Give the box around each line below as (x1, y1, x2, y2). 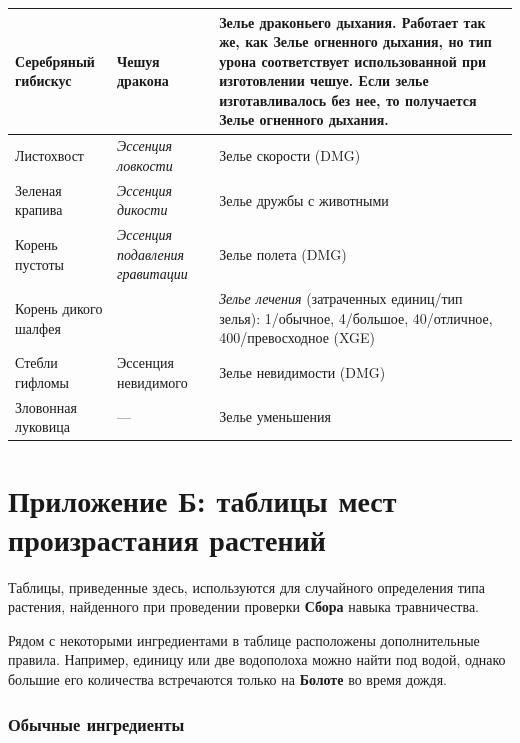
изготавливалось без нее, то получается (219, 89, 477, 110)
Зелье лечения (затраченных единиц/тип (219, 288, 463, 309)
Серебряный (15, 50, 95, 71)
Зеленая (15, 179, 62, 200)
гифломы (15, 371, 69, 392)
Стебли (15, 352, 58, 373)
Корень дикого (15, 298, 103, 319)
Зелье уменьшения (219, 406, 331, 427)
